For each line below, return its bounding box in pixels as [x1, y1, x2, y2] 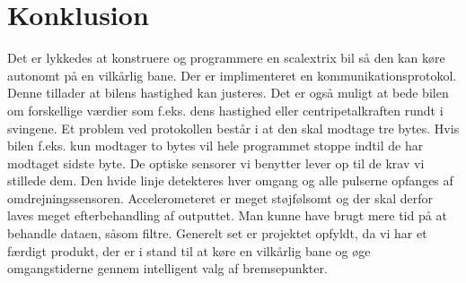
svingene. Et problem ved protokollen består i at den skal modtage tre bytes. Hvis [7, 118, 460, 137]
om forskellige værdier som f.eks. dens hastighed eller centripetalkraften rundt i [7, 100, 444, 119]
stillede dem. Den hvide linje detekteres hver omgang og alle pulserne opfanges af [7, 171, 453, 190]
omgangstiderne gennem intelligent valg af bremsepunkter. [7, 259, 328, 278]
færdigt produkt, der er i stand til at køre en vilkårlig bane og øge [7, 241, 371, 260]
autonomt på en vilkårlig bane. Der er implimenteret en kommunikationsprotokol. [7, 65, 457, 84]
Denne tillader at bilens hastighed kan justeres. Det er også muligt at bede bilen [7, 83, 449, 102]
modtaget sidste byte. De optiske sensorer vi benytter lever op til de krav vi [7, 153, 425, 172]
